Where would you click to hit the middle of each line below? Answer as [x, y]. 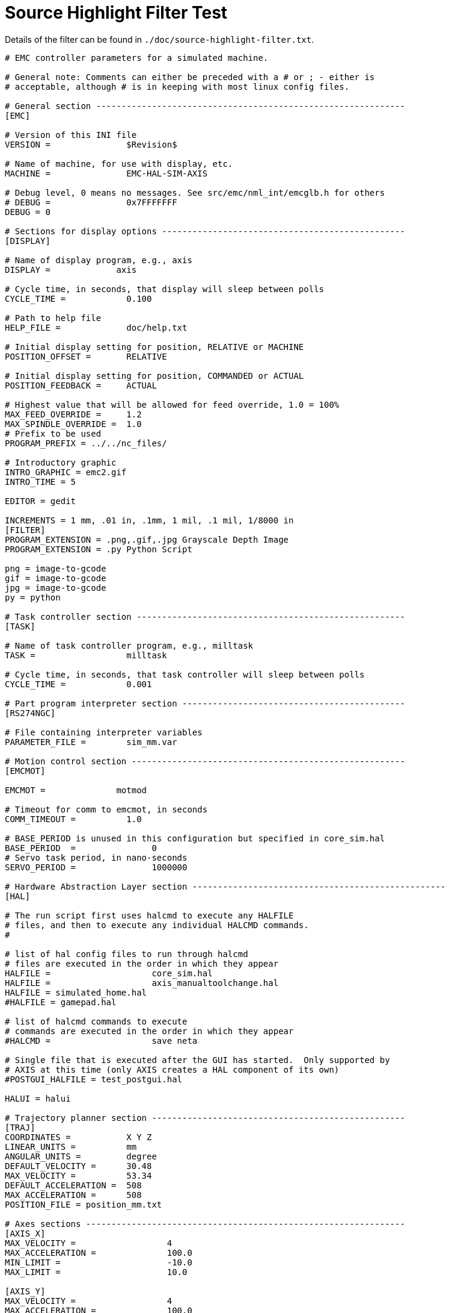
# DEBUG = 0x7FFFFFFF [91, 202]
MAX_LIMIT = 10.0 [96, 1272]
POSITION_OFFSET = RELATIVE [86, 356]
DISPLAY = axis [71, 270]
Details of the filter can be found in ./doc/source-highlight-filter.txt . [160, 39]
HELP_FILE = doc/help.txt [96, 327]
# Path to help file [53, 318]
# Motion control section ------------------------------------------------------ [205, 761]
